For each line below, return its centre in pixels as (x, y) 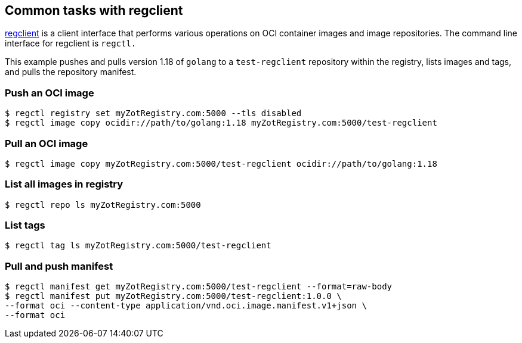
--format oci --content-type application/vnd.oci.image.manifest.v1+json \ (186, 306)
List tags (25, 225)
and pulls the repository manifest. (71, 72)
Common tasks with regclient (94, 10)
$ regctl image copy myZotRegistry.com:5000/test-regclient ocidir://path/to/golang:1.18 (221, 163)
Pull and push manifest (59, 266)
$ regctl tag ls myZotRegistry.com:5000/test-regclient (138, 246)
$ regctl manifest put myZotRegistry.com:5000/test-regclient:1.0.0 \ (173, 296)
